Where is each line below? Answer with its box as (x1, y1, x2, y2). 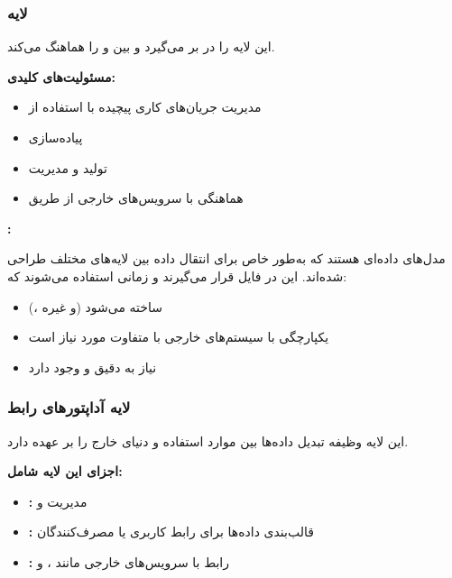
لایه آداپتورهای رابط (7, 396, 131, 418)
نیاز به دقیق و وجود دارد (28, 357, 157, 376)
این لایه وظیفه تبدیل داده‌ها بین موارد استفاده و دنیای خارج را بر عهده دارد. (7, 431, 409, 450)
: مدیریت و (28, 491, 88, 510)
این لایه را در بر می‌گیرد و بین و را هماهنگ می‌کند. (7, 37, 275, 56)
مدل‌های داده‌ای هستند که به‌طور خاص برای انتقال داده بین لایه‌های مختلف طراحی (7, 249, 446, 268)
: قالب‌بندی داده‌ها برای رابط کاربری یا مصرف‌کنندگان (28, 522, 314, 541)
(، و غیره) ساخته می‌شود (28, 297, 162, 316)
